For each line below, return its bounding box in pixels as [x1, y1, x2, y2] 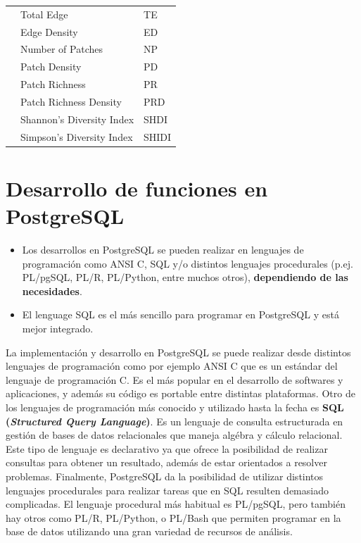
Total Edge [20, 6, 68, 21]
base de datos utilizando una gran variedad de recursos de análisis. [6, 524, 293, 539]
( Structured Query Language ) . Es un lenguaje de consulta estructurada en [6, 413, 343, 428]
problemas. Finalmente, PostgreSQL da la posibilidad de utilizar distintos [6, 468, 324, 483]
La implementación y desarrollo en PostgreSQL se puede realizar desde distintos [6, 344, 351, 359]
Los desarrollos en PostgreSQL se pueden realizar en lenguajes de [22, 242, 304, 257]
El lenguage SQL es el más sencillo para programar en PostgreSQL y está [22, 307, 339, 322]
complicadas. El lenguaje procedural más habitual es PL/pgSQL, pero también [6, 497, 346, 511]
